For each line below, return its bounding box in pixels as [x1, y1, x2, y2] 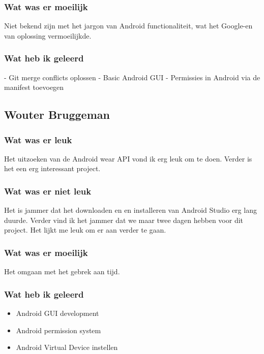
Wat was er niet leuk [4, 184, 92, 197]
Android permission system [16, 325, 101, 335]
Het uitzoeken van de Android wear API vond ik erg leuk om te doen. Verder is [4, 153, 252, 164]
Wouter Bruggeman [4, 107, 110, 122]
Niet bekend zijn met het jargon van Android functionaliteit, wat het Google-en [4, 20, 253, 31]
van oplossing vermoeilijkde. [4, 30, 92, 41]
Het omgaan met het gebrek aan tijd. [4, 266, 120, 277]
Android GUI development [16, 308, 99, 318]
